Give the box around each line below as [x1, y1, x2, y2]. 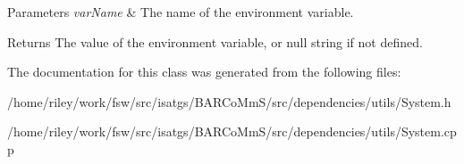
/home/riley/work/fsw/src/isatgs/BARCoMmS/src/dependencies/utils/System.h [7, 92, 451, 111]
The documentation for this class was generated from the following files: [7, 62, 401, 81]
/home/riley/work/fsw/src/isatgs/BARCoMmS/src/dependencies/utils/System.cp [7, 122, 457, 141]
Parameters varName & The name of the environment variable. [7, 3, 354, 20]
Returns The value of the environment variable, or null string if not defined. [7, 32, 423, 51]
